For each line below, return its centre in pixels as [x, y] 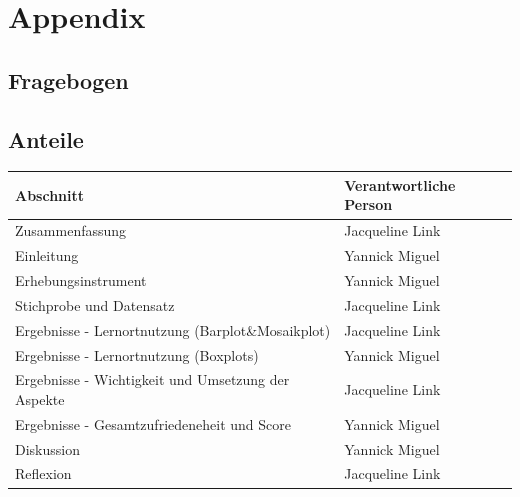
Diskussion [47, 448]
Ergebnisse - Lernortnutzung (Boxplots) [137, 354]
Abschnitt [50, 194]
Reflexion [43, 473]
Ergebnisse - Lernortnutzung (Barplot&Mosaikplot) [173, 329]
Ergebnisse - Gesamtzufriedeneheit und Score [153, 423]
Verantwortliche [400, 184]
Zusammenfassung [71, 230]
